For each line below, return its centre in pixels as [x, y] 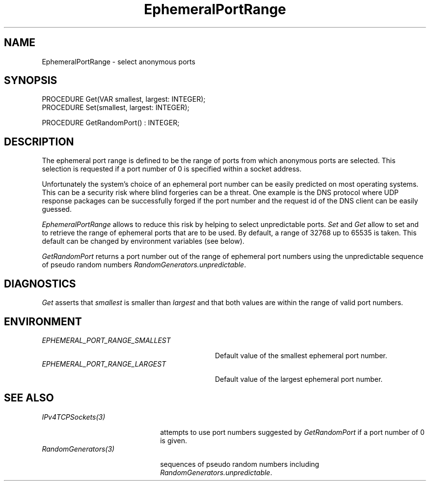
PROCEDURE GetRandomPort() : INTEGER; [111, 123]
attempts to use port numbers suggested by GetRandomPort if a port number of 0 [292, 432]
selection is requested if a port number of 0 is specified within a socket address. [172, 169]
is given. [174, 440]
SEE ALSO [29, 398]
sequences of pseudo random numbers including [240, 464]
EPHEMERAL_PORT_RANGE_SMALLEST [106, 340]
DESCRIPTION [39, 142]
